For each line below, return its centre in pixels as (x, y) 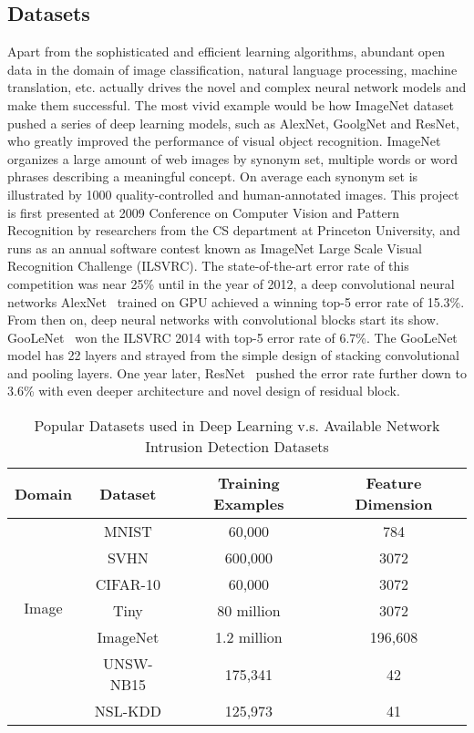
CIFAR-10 (128, 584)
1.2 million (248, 637)
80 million (249, 611)
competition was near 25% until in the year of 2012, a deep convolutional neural (231, 283)
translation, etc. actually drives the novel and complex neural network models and (237, 87)
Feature (394, 483)
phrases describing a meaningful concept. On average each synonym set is (213, 176)
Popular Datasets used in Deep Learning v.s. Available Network (237, 426)
